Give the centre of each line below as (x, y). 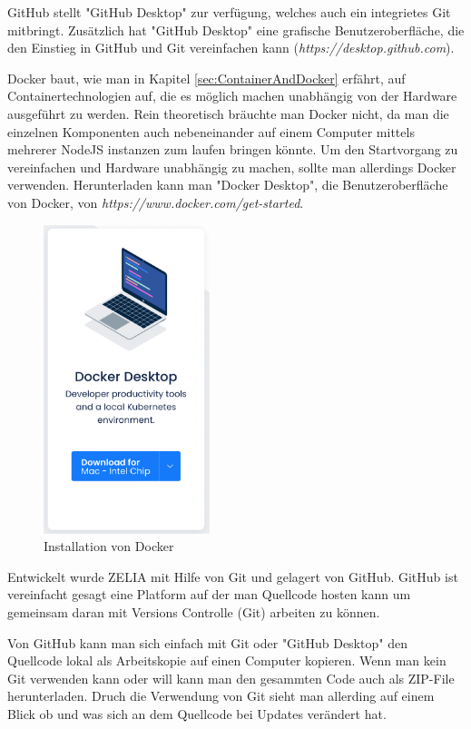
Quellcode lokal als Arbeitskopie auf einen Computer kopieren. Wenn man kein (227, 660)
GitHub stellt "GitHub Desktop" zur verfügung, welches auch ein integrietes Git (229, 12)
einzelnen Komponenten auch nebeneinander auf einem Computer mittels (211, 131)
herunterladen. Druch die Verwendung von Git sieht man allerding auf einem (221, 696)
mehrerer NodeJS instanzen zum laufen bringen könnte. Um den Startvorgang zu (233, 149)
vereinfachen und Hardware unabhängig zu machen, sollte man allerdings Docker (232, 167)
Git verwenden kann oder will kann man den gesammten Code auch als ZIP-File (231, 678)
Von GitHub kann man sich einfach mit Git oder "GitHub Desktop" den (207, 642)
